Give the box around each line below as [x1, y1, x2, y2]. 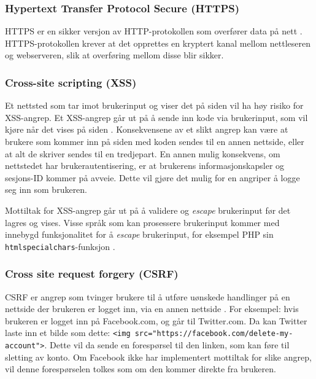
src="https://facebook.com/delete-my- [134, 329, 293, 338]
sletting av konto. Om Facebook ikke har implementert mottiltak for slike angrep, [5, 350, 312, 363]
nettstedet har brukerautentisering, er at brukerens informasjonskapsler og [5, 159, 285, 172]
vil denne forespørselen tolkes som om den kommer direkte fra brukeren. [5, 362, 276, 375]
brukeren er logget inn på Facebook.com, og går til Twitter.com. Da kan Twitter [5, 314, 307, 327]
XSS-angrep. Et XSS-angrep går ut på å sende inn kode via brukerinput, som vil [5, 111, 308, 123]
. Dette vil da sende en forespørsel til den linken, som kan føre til [44, 338, 290, 351]
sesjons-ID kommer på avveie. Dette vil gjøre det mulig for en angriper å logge [5, 171, 300, 184]
